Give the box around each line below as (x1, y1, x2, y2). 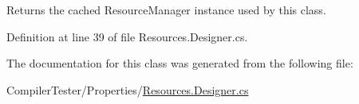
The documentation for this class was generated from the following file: (6, 55, 353, 71)
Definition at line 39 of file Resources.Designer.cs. (6, 28, 248, 44)
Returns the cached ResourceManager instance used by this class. (6, 2, 326, 17)
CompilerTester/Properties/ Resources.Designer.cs (6, 81, 249, 98)
